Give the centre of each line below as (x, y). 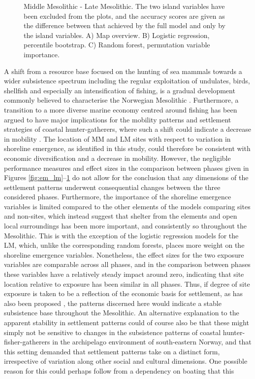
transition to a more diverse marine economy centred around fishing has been (121, 109)
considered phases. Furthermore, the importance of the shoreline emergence (118, 197)
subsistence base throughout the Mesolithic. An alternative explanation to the (122, 313)
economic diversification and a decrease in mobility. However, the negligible (117, 158)
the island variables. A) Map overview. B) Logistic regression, (117, 35)
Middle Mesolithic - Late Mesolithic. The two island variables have (124, 6)
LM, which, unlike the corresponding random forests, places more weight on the (124, 245)
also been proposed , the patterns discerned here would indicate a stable (113, 303)
